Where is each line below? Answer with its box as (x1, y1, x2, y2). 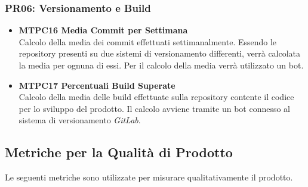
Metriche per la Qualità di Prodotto (5, 143, 233, 161)
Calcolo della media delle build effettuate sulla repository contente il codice (19, 91, 294, 103)
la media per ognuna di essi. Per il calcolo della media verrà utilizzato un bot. (19, 59, 304, 71)
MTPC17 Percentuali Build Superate (19, 79, 175, 91)
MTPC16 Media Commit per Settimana (19, 24, 188, 36)
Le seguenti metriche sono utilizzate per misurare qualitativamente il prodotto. (5, 171, 293, 183)
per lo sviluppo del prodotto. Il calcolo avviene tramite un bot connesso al (19, 102, 290, 114)
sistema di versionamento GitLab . (19, 114, 141, 126)
